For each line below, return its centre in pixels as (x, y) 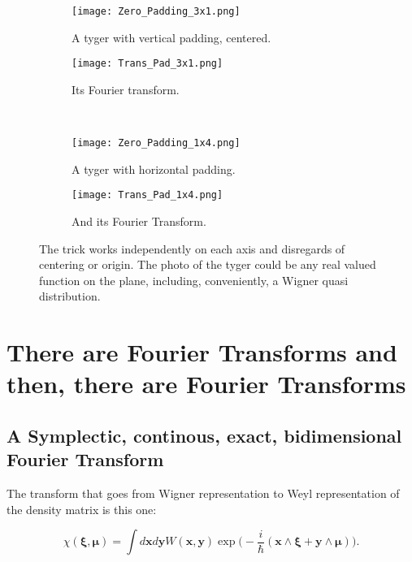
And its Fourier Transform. (139, 221)
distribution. (70, 296)
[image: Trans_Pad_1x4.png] (147, 195)
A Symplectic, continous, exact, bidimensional (204, 435)
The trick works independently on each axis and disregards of (192, 248)
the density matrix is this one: (82, 509)
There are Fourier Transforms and (202, 352)
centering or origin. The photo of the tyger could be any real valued (208, 264)
